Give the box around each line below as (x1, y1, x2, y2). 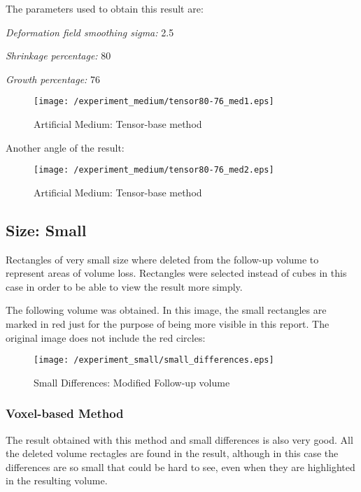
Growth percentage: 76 (6, 71, 101, 86)
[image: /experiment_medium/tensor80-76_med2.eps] (34, 165, 274, 175)
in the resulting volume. (6, 473, 108, 488)
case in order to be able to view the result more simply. (6, 279, 243, 294)
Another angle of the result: (6, 140, 125, 154)
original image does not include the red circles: (6, 330, 206, 345)
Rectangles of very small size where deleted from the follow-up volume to (6, 252, 319, 266)
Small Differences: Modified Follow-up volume (34, 375, 230, 389)
